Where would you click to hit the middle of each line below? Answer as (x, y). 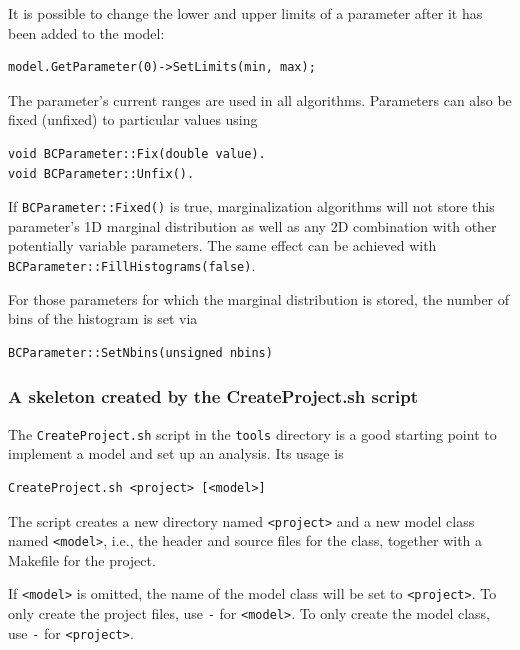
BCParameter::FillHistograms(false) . (132, 265)
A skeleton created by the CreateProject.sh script (213, 396)
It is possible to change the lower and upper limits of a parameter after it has (245, 13)
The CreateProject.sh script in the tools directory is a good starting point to (252, 433)
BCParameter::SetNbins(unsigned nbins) (140, 352)
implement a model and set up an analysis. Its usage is (176, 453)
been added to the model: (86, 32)
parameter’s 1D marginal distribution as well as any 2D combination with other (252, 225)
